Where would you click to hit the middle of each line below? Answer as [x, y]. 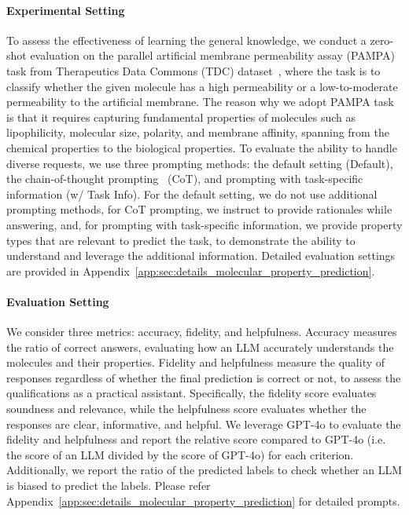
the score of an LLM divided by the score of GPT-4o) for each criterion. [180, 454]
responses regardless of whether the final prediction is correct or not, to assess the [204, 377]
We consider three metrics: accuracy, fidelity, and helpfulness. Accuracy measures [202, 332]
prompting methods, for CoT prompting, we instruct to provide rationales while [199, 209]
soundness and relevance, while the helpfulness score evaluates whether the [186, 409]
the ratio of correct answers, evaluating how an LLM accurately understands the [200, 347]
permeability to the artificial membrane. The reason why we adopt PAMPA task [200, 102]
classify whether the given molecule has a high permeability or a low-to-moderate [202, 86]
